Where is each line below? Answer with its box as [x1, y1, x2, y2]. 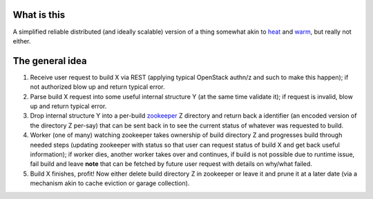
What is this [12, 9, 66, 21]
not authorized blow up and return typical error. [30, 83, 165, 91]
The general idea [12, 55, 87, 67]
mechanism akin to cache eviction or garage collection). [30, 179, 190, 187]
